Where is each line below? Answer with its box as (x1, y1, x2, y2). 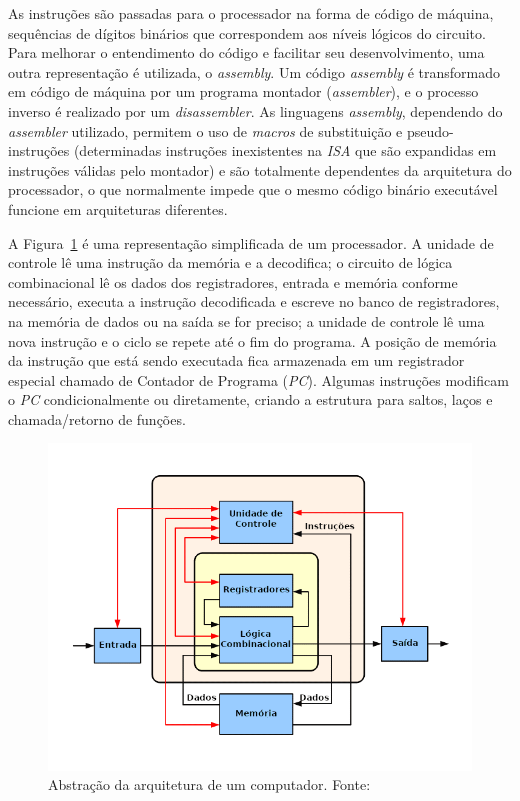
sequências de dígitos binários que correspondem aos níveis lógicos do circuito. (8, 22, 486, 43)
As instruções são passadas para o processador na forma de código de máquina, (8, 3, 494, 23)
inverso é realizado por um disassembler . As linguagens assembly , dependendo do (8, 100, 503, 121)
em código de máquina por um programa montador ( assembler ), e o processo (8, 81, 479, 102)
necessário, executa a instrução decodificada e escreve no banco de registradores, (8, 291, 500, 312)
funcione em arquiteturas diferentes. (8, 198, 228, 219)
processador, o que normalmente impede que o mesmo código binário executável (8, 179, 498, 200)
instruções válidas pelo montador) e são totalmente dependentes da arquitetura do (8, 159, 512, 180)
